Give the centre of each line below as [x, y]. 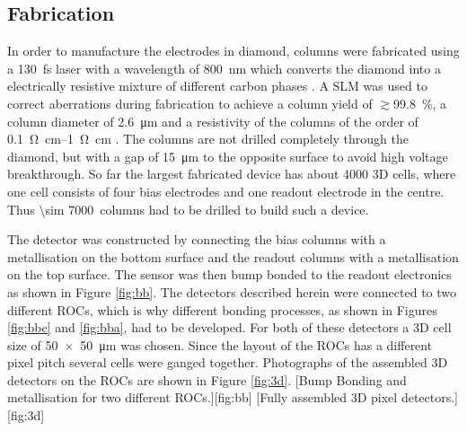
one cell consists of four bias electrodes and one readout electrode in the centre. [226, 191]
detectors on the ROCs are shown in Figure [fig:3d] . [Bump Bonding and [207, 379]
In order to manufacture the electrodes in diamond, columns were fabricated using [233, 51]
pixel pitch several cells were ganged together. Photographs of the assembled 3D [228, 362]
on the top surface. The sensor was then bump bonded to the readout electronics [229, 274]
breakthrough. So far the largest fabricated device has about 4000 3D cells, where [232, 174]
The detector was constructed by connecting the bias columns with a [197, 239]
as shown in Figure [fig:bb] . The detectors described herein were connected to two [232, 291]
